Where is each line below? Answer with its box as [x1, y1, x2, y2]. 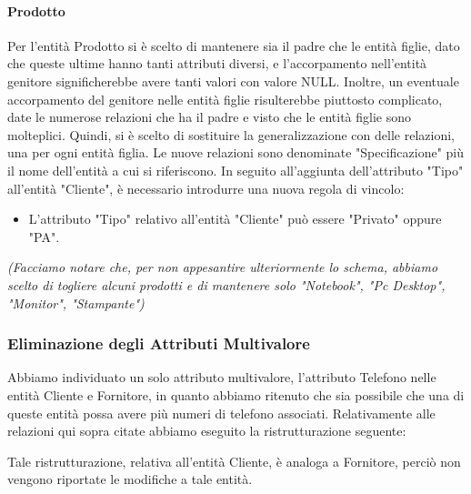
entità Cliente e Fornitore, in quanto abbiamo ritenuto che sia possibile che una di [7, 385, 465, 404]
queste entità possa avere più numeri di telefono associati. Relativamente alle [7, 403, 436, 422]
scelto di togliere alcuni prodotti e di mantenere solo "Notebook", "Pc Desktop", [7, 275, 446, 294]
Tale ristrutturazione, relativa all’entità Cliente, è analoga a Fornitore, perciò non [7, 451, 461, 470]
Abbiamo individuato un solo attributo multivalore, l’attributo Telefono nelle [7, 368, 436, 387]
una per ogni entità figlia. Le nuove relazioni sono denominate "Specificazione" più [7, 143, 465, 162]
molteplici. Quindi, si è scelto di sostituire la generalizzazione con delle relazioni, [7, 125, 455, 144]
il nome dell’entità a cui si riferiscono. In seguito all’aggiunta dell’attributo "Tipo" [7, 160, 464, 179]
